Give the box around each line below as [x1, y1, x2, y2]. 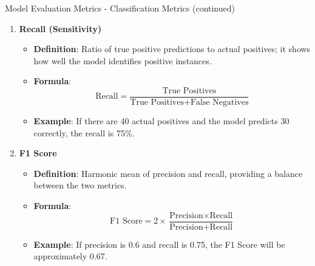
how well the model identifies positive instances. [33, 54, 212, 67]
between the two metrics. [33, 179, 127, 191]
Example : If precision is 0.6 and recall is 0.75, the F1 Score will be [33, 238, 285, 250]
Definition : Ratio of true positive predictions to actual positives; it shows [33, 42, 311, 55]
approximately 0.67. [33, 250, 107, 262]
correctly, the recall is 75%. [33, 126, 135, 139]
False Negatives [190, 98, 249, 107]
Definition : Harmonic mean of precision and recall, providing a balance [33, 167, 303, 179]
